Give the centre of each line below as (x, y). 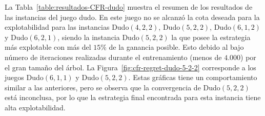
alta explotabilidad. (35, 107)
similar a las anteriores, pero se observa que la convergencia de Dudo (113, 87)
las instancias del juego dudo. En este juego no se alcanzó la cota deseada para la (132, 17)
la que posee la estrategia (211, 37)
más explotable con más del (48, 47)
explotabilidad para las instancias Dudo (67, 27)
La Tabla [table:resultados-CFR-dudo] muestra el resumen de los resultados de (129, 7)
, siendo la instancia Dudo (98, 37)
